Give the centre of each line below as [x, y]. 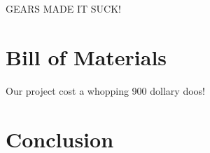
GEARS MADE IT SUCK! [64, 8]
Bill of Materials [86, 56]
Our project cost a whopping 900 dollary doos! [105, 90]
